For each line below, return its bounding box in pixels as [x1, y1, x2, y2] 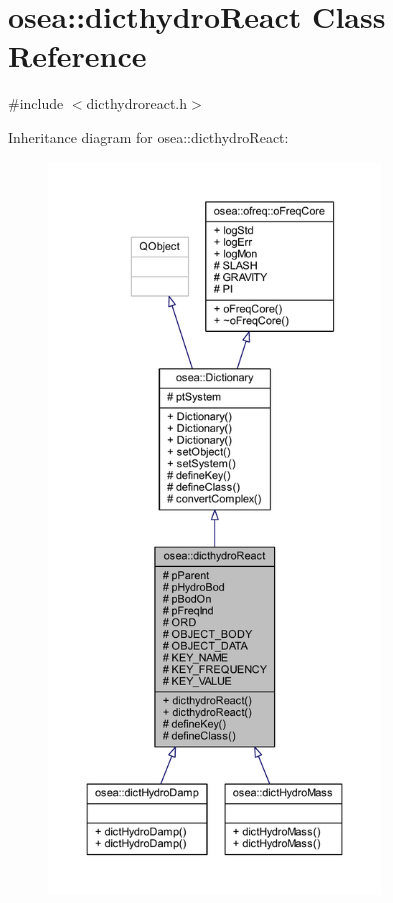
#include [8, 93, 64, 114]
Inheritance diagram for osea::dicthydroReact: [8, 126, 289, 147]
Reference [8, 35, 147, 76]
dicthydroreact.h [86, 93, 187, 114]
